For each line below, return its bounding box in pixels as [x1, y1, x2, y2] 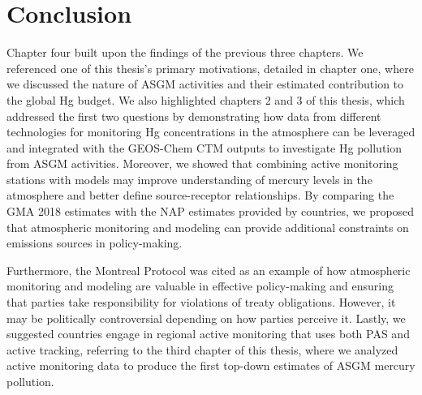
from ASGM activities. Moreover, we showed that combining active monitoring [6, 155, 398, 172]
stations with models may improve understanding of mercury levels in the [6, 170, 372, 187]
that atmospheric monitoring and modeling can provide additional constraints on [6, 218, 409, 235]
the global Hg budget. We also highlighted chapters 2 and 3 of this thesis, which [6, 91, 405, 108]
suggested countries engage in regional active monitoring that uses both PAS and [6, 325, 410, 342]
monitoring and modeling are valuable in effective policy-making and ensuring [6, 277, 394, 294]
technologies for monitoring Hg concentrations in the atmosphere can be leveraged [6, 123, 416, 140]
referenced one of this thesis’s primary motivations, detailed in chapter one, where [6, 59, 414, 76]
